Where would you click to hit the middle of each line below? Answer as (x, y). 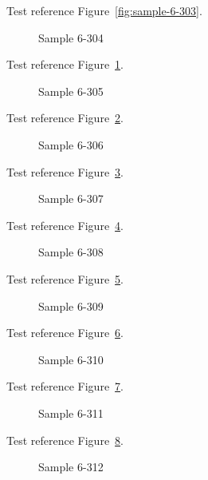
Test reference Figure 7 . (65, 386)
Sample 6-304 (71, 37)
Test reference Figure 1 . (65, 64)
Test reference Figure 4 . (65, 225)
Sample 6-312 (71, 467)
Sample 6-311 (71, 413)
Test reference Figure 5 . (65, 278)
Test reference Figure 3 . (65, 171)
